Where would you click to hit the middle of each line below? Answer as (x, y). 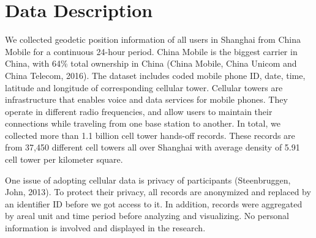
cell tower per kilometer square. (64, 159)
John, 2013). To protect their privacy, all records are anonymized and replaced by (158, 192)
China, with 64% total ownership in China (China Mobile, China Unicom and (151, 63)
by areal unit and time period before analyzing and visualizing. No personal (147, 216)
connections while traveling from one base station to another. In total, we (143, 123)
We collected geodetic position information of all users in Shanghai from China (153, 39)
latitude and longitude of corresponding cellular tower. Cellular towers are (144, 87)
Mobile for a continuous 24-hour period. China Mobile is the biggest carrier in (151, 51)
